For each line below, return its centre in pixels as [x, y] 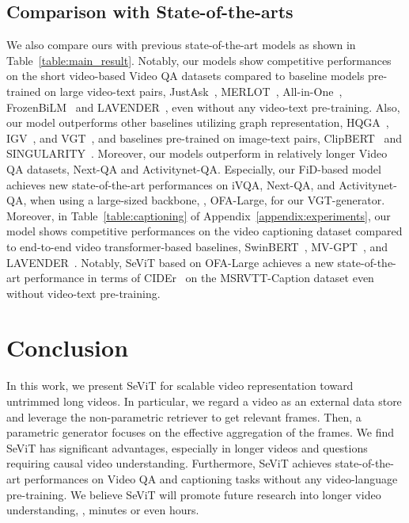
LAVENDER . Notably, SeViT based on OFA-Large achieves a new [170, 262]
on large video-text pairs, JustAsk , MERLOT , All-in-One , [193, 91]
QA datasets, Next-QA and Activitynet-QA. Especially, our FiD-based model [194, 168]
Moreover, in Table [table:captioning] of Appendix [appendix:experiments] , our [199, 215]
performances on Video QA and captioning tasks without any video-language [211, 478]
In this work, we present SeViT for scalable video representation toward [180, 386]
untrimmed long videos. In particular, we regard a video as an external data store [204, 401]
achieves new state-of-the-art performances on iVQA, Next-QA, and [171, 184]
